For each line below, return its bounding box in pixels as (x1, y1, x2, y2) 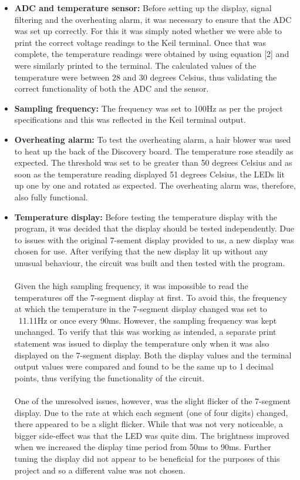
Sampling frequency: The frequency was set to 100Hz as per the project (14, 102, 283, 114)
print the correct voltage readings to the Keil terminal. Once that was (14, 36, 266, 48)
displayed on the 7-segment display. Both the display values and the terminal (14, 348, 292, 361)
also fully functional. (14, 190, 88, 203)
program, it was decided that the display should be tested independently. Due (14, 222, 295, 234)
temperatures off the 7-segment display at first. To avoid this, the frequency (14, 291, 287, 303)
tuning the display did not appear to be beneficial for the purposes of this (14, 452, 280, 464)
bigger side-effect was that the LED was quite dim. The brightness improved (14, 429, 289, 441)
